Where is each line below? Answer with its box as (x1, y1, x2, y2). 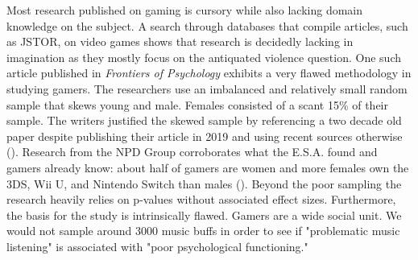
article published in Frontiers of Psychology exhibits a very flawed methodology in (6, 64, 412, 81)
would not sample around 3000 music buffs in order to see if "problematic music (6, 222, 400, 239)
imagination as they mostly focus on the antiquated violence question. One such (6, 48, 401, 65)
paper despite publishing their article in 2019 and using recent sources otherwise (6, 127, 403, 144)
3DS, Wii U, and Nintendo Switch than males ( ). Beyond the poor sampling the (6, 175, 402, 192)
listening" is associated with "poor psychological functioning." (6, 237, 308, 254)
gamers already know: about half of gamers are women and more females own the (6, 159, 409, 175)
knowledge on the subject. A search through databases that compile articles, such (6, 17, 408, 34)
